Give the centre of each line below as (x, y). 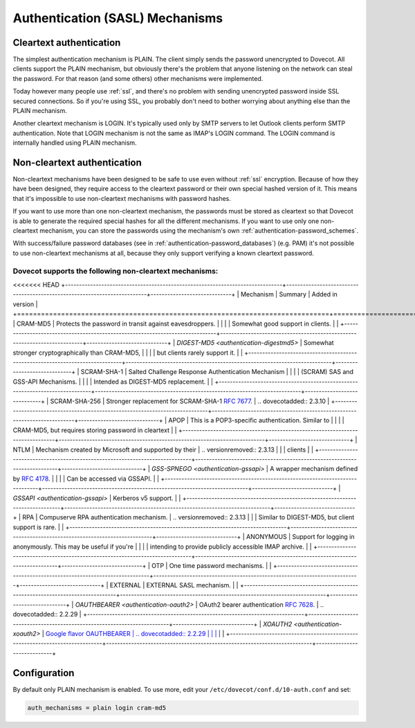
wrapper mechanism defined (317, 469)
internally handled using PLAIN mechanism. (75, 143)
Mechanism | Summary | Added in (289, 294)
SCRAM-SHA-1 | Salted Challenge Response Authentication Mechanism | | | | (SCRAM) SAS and (217, 372)
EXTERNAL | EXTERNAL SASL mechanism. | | (174, 585)
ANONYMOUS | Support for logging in (301, 537)
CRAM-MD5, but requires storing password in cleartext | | (95, 430)
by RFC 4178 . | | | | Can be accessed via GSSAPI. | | (86, 479)
